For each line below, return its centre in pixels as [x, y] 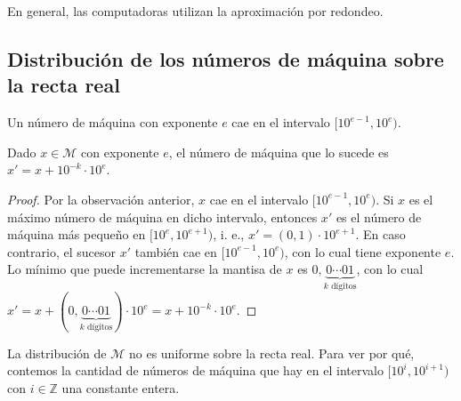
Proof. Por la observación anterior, [101, 199]
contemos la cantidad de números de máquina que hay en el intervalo [195, 370]
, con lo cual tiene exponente [363, 251]
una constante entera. [121, 387]
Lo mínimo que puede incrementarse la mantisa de [145, 269]
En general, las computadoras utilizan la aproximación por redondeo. [195, 11]
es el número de [379, 217]
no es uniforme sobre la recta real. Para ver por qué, [271, 353]
